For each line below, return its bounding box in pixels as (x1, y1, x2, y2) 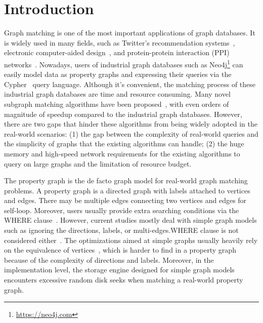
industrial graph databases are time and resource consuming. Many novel (4, 89, 231, 99)
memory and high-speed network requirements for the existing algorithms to (4, 148, 240, 158)
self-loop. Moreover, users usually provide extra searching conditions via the (4, 205, 239, 215)
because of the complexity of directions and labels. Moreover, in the (4, 254, 214, 265)
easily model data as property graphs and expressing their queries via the (4, 69, 232, 79)
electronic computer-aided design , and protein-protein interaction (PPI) (4, 47, 230, 58)
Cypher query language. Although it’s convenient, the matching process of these (4, 78, 256, 89)
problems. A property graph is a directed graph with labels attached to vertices (4, 185, 250, 195)
